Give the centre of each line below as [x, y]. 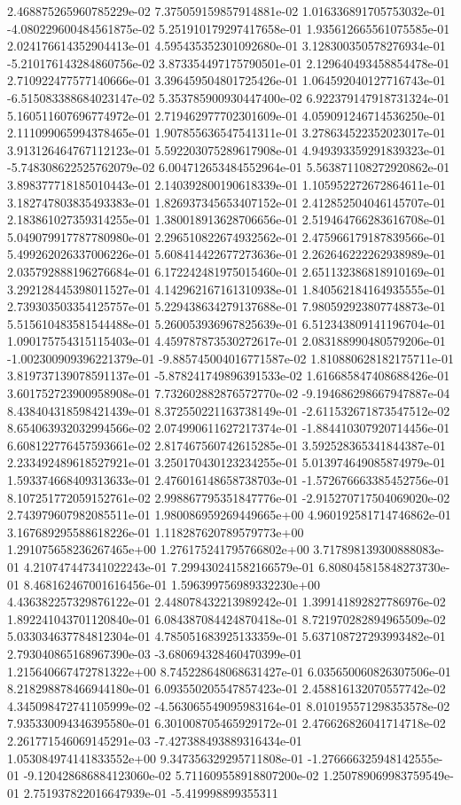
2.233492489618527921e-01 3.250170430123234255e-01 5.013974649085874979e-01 [227, 462]
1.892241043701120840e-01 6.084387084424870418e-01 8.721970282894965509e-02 [227, 618]
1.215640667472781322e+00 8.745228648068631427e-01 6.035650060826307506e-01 [229, 671]
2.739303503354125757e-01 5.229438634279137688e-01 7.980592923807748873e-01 [227, 306]
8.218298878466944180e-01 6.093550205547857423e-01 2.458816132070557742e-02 [227, 688]
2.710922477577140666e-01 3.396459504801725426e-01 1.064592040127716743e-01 [227, 80]
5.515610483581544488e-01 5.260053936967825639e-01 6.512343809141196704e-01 [227, 323]
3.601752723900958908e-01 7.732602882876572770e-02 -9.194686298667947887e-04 [229, 393]
